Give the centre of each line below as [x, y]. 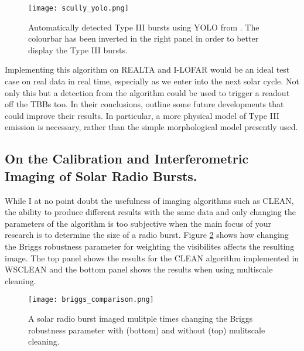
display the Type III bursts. [78, 50]
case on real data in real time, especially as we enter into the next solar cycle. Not [152, 81]
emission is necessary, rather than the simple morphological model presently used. [151, 127]
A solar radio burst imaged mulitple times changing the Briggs [141, 318]
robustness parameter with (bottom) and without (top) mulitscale [147, 330]
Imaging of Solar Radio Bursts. [101, 175]
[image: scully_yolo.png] [78, 8]
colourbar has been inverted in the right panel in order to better [144, 38]
